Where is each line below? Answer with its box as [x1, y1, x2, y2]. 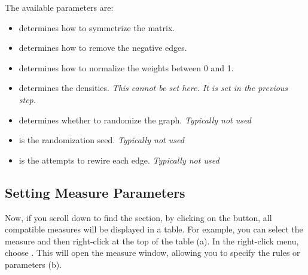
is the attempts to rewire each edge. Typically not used [19, 153, 219, 166]
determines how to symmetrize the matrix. [19, 21, 175, 34]
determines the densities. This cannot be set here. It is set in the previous [19, 81, 288, 94]
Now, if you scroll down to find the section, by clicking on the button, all [5, 211, 272, 223]
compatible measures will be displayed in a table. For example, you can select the [5, 223, 303, 235]
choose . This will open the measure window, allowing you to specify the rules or [5, 246, 300, 259]
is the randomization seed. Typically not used [19, 134, 184, 146]
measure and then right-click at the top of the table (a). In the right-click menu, [5, 234, 299, 247]
